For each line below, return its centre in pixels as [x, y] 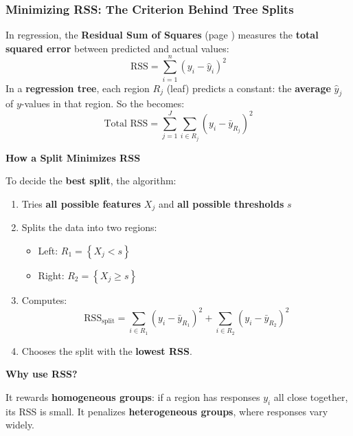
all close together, [311, 396]
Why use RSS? [42, 374]
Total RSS [126, 123]
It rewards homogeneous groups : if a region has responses [133, 396]
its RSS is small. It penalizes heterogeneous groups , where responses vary [167, 411]
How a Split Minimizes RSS [73, 157]
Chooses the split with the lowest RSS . [107, 350]
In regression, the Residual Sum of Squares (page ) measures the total [162, 35]
